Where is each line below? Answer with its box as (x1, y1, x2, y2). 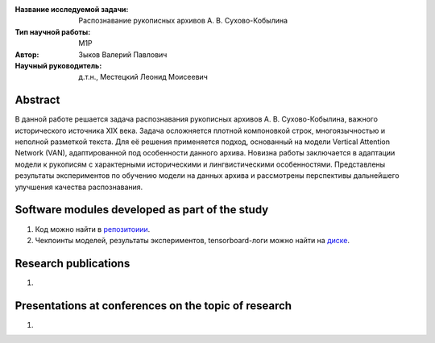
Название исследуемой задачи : (14, 5, 129, 14)
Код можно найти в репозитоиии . (35, 224, 151, 233)
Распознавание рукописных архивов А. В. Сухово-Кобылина (78, 16, 288, 26)
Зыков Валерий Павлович (78, 49, 168, 60)
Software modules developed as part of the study (14, 203, 269, 217)
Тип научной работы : (14, 27, 91, 36)
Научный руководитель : (14, 60, 102, 70)
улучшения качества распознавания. (14, 182, 143, 192)
